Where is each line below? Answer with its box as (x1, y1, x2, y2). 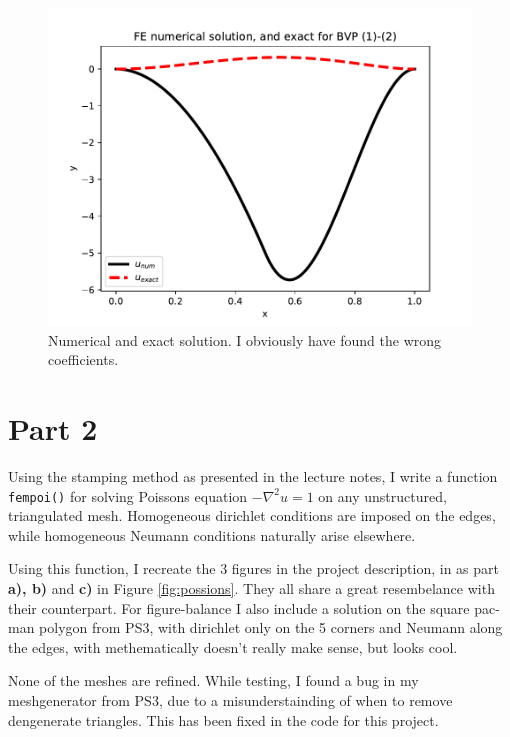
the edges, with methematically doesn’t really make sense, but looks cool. (8, 636, 458, 657)
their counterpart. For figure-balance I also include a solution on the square (8, 597, 470, 618)
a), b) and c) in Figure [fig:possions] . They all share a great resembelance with (8, 577, 495, 598)
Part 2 (8, 407, 98, 448)
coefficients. (48, 349, 119, 370)
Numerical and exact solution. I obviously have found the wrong (48, 329, 442, 350)
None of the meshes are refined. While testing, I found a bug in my (8, 670, 419, 691)
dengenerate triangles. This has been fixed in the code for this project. (8, 709, 439, 730)
